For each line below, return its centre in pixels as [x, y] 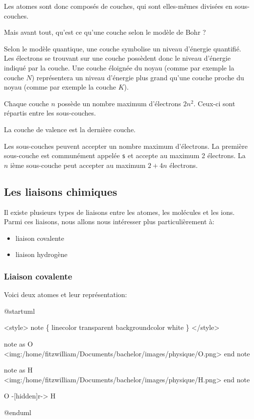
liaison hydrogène [41, 254]
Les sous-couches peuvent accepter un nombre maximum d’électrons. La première [126, 146]
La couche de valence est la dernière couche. [70, 129]
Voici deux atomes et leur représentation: [66, 294]
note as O [19, 343]
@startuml [20, 311]
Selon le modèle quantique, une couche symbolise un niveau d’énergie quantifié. [123, 48]
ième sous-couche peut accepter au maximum [78, 165]
